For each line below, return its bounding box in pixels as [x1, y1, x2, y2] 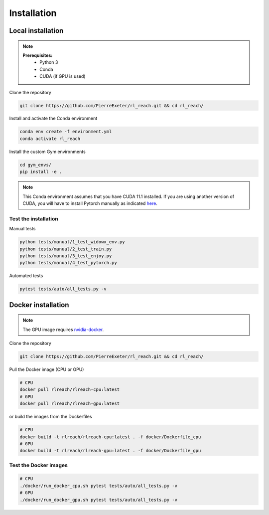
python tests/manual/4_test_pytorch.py [19, 260, 117, 266]
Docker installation [9, 301, 69, 309]
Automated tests [9, 273, 43, 279]
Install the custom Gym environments [9, 149, 86, 155]
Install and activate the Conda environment [9, 115, 98, 122]
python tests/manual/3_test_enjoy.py [19, 253, 112, 259]
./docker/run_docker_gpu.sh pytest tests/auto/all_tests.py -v [19, 497, 178, 503]
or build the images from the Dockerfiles [9, 414, 92, 420]
